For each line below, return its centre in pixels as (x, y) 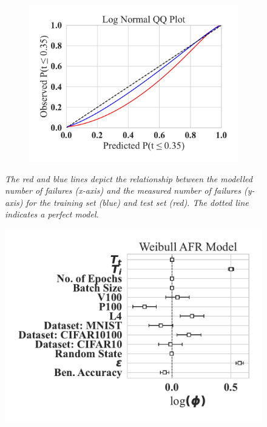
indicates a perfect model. (52, 214)
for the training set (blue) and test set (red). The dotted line (137, 202)
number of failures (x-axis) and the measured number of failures (123, 190)
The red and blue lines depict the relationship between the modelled (129, 178)
